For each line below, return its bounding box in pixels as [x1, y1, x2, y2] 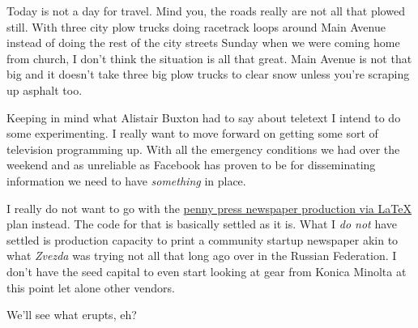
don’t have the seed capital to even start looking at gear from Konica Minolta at [6, 262, 407, 279]
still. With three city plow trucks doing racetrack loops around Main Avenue [6, 18, 386, 35]
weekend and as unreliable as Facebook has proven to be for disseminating [6, 156, 376, 173]
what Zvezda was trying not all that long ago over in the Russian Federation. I [6, 247, 397, 264]
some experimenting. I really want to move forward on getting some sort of [6, 125, 378, 142]
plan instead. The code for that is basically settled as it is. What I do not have [6, 215, 398, 232]
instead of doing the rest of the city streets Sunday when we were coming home [6, 34, 400, 51]
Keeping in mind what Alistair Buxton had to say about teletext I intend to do [6, 109, 401, 126]
